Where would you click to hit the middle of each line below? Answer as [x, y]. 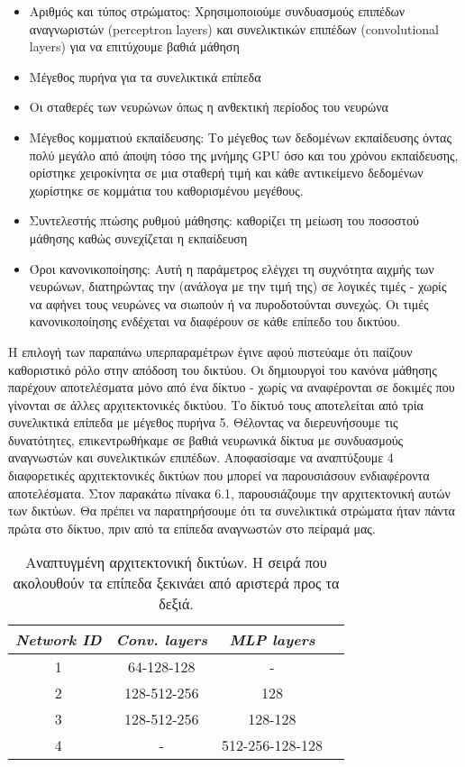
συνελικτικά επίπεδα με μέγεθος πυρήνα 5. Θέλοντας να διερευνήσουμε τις [203, 422]
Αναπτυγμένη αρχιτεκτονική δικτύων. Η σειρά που [176, 562]
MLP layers [272, 640]
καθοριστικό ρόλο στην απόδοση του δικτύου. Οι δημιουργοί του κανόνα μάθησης [223, 369]
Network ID [59, 640]
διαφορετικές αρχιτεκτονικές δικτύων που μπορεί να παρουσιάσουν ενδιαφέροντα [219, 475]
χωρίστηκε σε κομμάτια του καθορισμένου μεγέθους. [166, 190]
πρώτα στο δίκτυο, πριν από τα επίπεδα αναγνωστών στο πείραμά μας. [192, 528]
